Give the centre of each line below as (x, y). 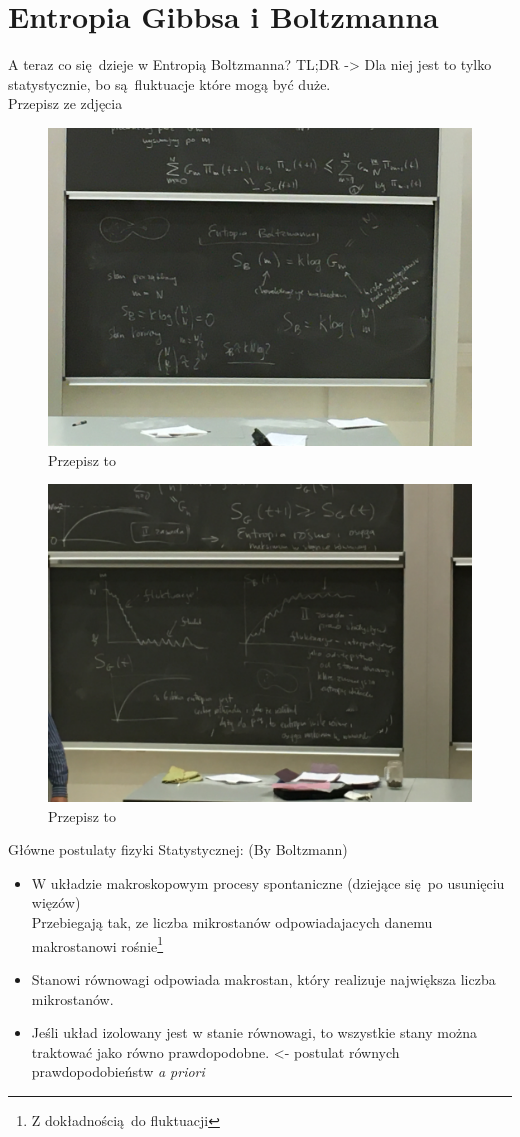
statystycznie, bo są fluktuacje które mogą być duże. (169, 83)
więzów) (56, 902)
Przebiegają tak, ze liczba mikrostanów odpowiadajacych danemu (232, 922)
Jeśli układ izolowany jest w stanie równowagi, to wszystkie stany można (254, 1032)
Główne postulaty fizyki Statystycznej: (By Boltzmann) (178, 849)
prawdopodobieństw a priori (118, 1071)
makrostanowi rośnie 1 (97, 944)
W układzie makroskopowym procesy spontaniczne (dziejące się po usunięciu (268, 882)
